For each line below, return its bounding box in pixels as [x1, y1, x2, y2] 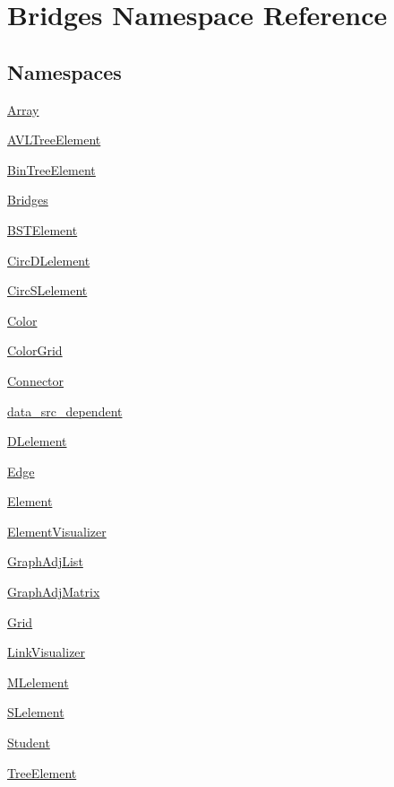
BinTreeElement [7, 160, 96, 179]
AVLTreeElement [7, 130, 101, 149]
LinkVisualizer [7, 643, 86, 661]
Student [7, 733, 50, 752]
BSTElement [7, 220, 78, 239]
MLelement [7, 672, 69, 691]
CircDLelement [7, 250, 90, 269]
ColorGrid [7, 341, 63, 360]
